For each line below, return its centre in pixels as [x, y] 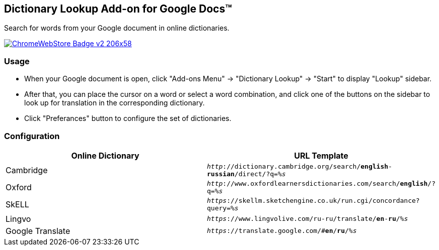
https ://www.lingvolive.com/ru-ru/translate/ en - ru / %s [308, 219]
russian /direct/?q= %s [246, 174]
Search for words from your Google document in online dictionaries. [117, 28]
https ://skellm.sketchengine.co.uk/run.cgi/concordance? [313, 200]
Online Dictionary [105, 155]
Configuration [32, 136]
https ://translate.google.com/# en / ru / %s [282, 231]
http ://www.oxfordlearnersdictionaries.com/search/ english [317, 183]
